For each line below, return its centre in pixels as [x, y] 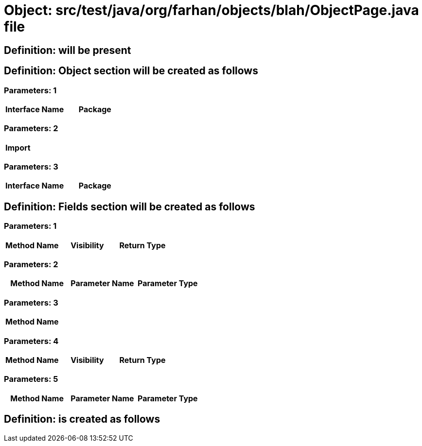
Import [18, 147]
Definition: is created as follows [82, 419]
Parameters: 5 [31, 379]
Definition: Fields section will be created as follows [130, 206]
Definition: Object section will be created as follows [131, 71]
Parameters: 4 [31, 341]
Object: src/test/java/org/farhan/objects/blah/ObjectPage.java [211, 10]
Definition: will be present [68, 50]
